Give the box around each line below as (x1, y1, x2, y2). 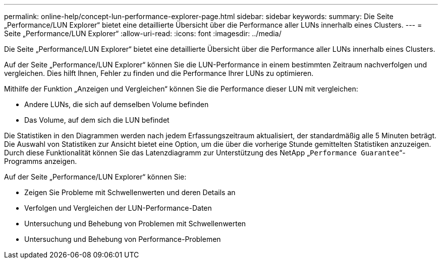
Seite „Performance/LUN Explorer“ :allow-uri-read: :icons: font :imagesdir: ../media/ (4, 29, 282, 38)
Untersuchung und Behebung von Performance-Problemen (24, 235, 221, 243)
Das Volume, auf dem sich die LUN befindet (24, 116, 170, 124)
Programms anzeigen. (4, 157, 77, 165)
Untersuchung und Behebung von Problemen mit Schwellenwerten (24, 219, 246, 228)
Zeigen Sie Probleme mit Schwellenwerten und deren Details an (24, 188, 236, 197)
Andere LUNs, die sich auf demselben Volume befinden (24, 100, 209, 109)
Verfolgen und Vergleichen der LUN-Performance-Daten (24, 204, 212, 212)
